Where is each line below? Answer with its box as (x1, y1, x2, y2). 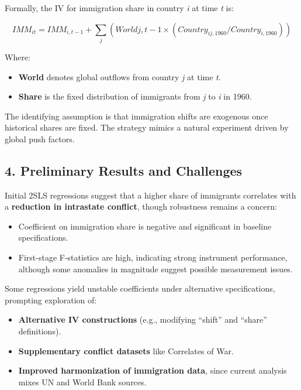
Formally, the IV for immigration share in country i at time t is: (5, 2, 234, 13)
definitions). (18, 325, 61, 337)
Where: (5, 50, 30, 63)
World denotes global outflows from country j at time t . (18, 70, 221, 83)
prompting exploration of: (5, 293, 97, 306)
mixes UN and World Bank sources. (18, 375, 147, 388)
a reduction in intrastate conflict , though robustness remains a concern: (5, 200, 277, 213)
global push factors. (5, 132, 75, 145)
